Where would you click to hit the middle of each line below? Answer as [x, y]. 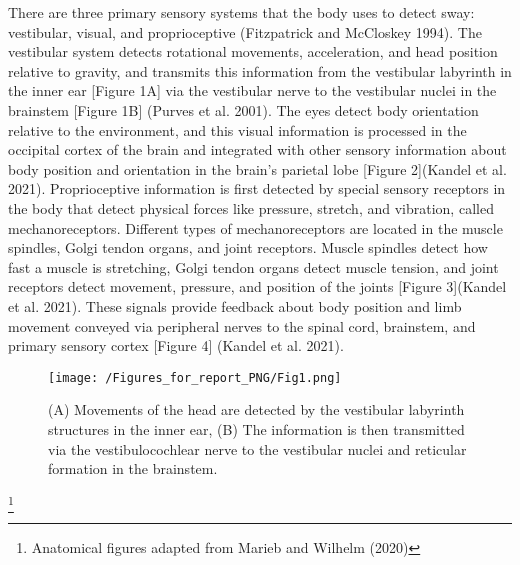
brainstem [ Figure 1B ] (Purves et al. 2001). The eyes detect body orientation [243, 109]
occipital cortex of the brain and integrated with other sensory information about [257, 149]
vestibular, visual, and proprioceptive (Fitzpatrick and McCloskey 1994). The [245, 31]
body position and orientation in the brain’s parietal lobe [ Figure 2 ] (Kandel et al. [257, 168]
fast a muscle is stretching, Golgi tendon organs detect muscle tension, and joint [253, 266]
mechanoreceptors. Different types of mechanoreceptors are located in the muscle [255, 227]
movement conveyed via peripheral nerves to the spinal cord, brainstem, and [242, 325]
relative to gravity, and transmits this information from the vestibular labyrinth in [260, 70]
